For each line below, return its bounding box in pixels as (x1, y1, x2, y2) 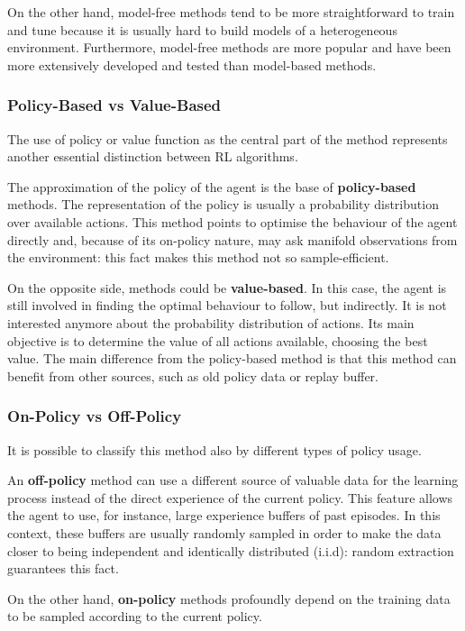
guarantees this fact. (7, 559, 119, 578)
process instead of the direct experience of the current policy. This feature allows (7, 488, 453, 507)
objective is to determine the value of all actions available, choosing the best (7, 331, 428, 350)
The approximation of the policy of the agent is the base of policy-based (7, 177, 416, 196)
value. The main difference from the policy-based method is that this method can (7, 349, 457, 368)
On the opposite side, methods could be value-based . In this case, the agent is (7, 278, 447, 297)
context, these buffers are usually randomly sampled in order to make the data (7, 523, 442, 542)
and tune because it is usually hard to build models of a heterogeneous (7, 20, 397, 39)
